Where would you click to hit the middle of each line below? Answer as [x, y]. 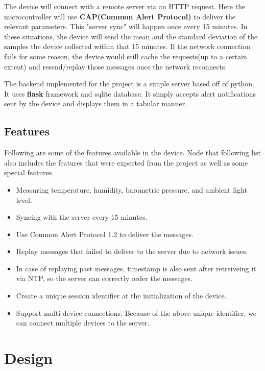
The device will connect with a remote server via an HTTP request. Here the [125, 6]
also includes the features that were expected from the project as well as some [126, 162]
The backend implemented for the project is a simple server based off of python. [129, 84]
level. [24, 200]
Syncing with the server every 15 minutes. [82, 217]
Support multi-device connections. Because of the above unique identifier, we [136, 312]
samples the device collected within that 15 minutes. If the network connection [127, 46]
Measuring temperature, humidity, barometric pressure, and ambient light [131, 189]
